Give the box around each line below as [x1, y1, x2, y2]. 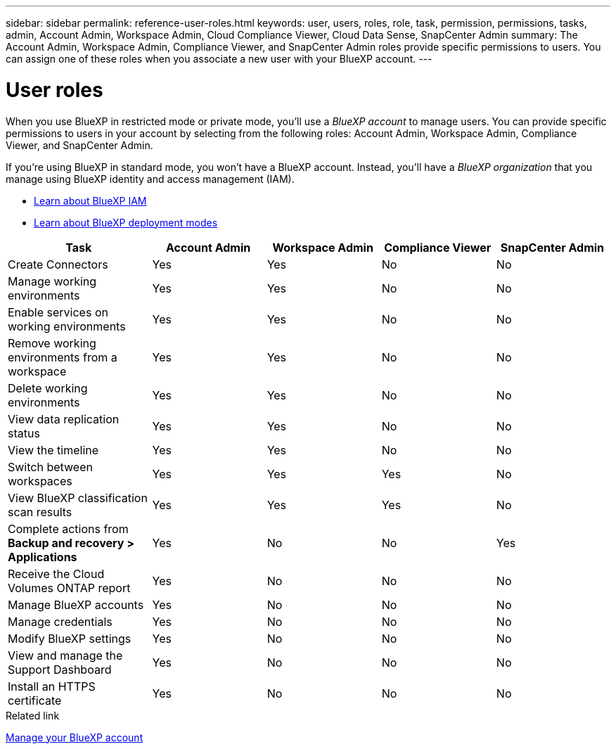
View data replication [8, 411, 120, 426]
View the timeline [8, 442, 99, 457]
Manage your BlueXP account [6, 731, 143, 743]
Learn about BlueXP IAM [34, 194, 147, 207]
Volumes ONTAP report [8, 580, 131, 595]
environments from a [8, 350, 117, 364]
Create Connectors [8, 257, 108, 271]
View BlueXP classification [8, 490, 148, 505]
